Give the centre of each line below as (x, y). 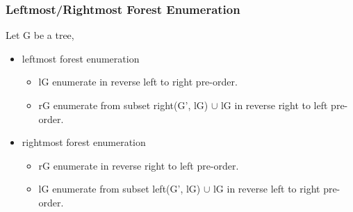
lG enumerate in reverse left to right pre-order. (138, 82)
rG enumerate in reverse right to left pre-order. (139, 165)
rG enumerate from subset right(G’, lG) (123, 105)
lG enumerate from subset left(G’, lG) (120, 189)
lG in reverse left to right (266, 189)
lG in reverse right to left (274, 105)
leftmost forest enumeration (81, 58)
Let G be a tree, (40, 35)
